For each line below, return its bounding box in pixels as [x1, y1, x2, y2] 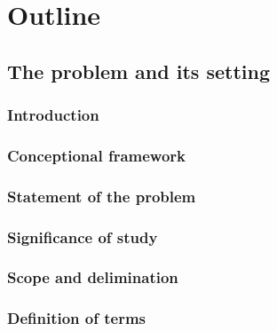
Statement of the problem [7, 185, 196, 207]
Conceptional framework [7, 144, 186, 166]
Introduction [7, 104, 99, 126]
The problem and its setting [7, 57, 270, 84]
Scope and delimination [7, 266, 178, 288]
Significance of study [7, 225, 158, 248]
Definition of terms [7, 307, 146, 329]
